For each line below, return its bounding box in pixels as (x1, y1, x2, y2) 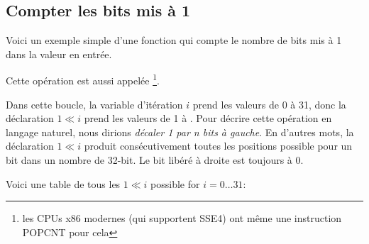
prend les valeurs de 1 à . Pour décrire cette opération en (84, 111, 332, 126)
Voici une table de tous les (6, 176, 121, 191)
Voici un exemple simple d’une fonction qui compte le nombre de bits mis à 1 (6, 33, 342, 48)
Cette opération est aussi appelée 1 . (6, 71, 160, 88)
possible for (150, 176, 200, 191)
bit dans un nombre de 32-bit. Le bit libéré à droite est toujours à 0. (6, 152, 304, 167)
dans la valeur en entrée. (6, 46, 112, 61)
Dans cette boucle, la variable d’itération (6, 96, 183, 111)
